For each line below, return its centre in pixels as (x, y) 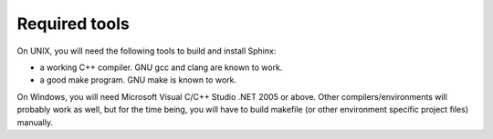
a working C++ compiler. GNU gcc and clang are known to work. (161, 67)
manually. (35, 122)
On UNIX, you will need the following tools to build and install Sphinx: (147, 51)
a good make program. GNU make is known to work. (138, 80)
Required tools (73, 24)
